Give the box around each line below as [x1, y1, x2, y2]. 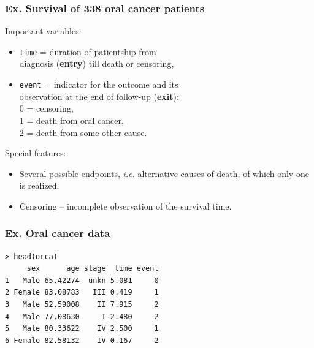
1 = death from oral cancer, [19, 113, 124, 126]
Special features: [5, 146, 66, 159]
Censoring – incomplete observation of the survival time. [19, 199, 232, 212]
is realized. [19, 179, 59, 192]
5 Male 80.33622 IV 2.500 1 [5, 324, 159, 333]
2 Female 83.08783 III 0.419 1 [5, 288, 159, 297]
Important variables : [5, 25, 82, 37]
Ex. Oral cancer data [5, 225, 110, 241]
